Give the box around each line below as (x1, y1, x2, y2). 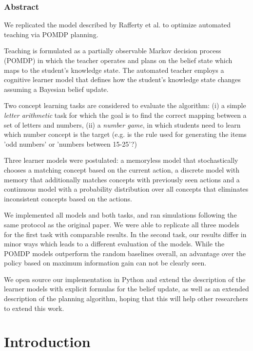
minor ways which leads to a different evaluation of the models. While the (4, 239, 225, 249)
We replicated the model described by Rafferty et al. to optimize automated (4, 20, 231, 30)
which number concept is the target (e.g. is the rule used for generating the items (4, 129, 247, 139)
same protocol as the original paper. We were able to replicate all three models (4, 219, 239, 229)
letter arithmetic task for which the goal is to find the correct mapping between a (4, 110, 247, 120)
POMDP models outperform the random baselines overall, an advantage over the (4, 248, 246, 258)
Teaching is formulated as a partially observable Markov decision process (4, 45, 221, 56)
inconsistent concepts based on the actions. (4, 193, 132, 203)
